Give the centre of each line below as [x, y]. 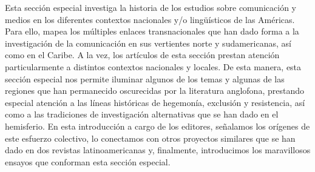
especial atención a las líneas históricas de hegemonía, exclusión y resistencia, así [155, 102]
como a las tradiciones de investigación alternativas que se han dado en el [142, 114]
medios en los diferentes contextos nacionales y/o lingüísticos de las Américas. [150, 19]
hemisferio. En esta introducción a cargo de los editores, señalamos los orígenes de [157, 126]
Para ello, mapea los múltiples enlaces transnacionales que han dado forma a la [152, 31]
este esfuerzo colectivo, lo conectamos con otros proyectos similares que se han [150, 138]
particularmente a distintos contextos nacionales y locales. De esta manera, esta [153, 66]
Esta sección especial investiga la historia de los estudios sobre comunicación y [151, 7]
